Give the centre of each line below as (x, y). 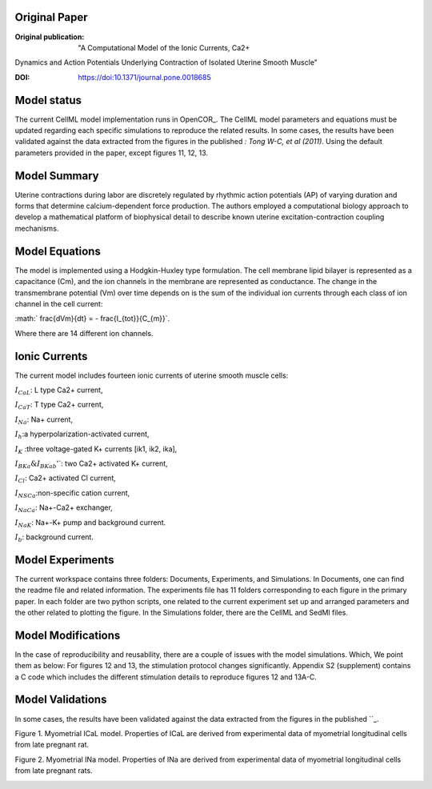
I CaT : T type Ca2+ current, (59, 406)
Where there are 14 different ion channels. (84, 333)
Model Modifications (68, 635)
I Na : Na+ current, (44, 420)
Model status (48, 100)
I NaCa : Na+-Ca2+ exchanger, (64, 508)
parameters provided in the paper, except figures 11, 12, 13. (111, 153)
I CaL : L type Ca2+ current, (59, 390)
